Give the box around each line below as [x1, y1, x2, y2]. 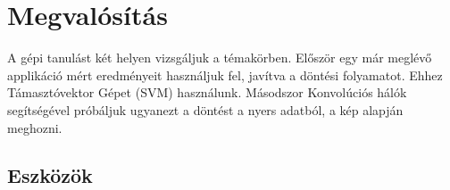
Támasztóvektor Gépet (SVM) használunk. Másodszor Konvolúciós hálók [7, 83, 407, 102]
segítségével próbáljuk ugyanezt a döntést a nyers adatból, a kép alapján [7, 100, 404, 119]
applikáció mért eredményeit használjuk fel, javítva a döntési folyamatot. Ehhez [7, 65, 443, 84]
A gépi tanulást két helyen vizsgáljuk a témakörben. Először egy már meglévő [7, 48, 432, 67]
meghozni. [7, 118, 62, 136]
